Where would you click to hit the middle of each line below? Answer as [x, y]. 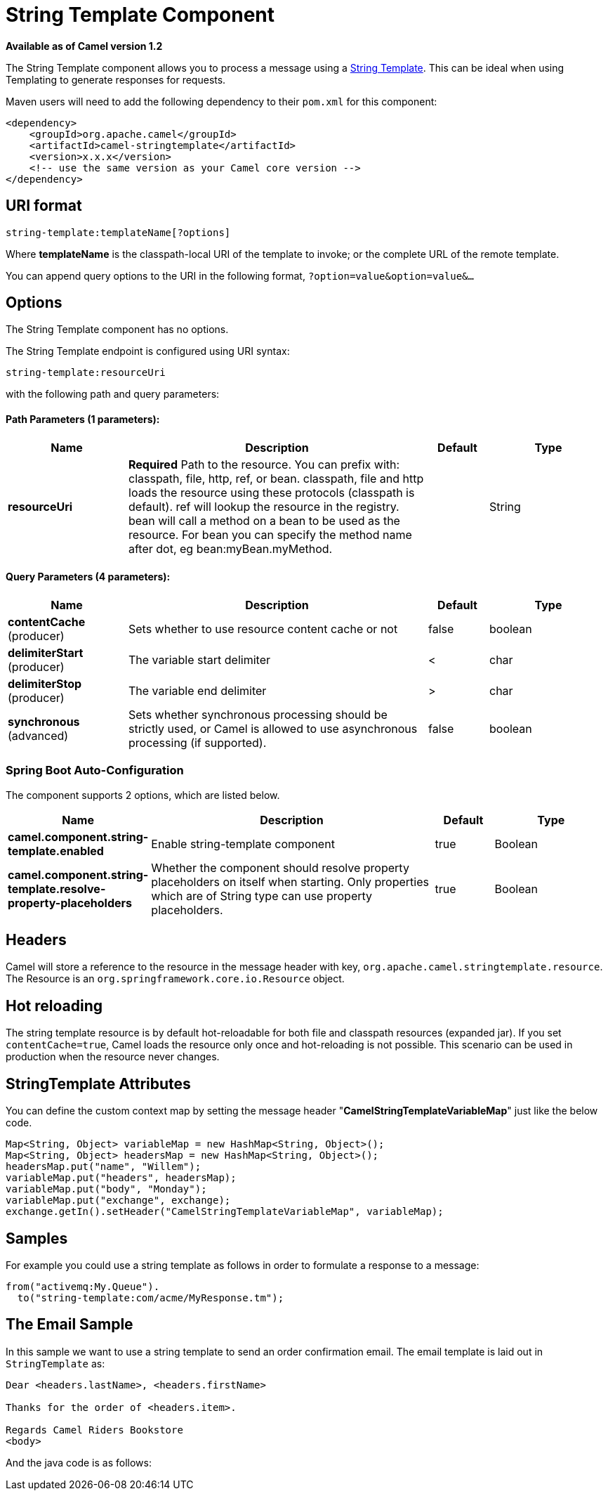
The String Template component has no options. [117, 330]
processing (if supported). [198, 742]
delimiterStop [45, 683]
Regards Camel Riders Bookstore [94, 1430]
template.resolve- [57, 889]
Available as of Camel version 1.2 [84, 46]
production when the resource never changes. [113, 1057]
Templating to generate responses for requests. [116, 79]
